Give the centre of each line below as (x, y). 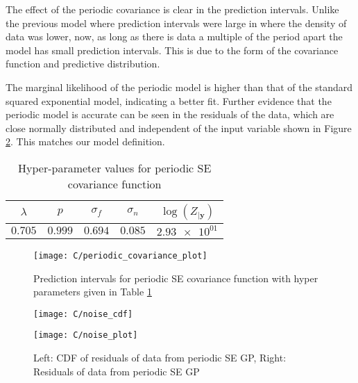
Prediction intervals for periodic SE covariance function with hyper (176, 278)
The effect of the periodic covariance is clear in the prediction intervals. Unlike (172, 9)
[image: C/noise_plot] (86, 335)
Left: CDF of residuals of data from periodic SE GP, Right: (160, 358)
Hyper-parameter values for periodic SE (114, 168)
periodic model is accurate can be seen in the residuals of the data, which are (170, 114)
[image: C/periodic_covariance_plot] (120, 255)
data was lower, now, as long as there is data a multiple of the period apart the (174, 36)
